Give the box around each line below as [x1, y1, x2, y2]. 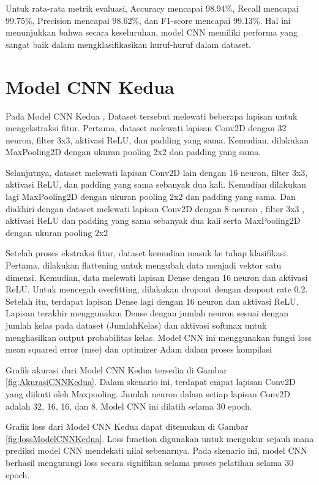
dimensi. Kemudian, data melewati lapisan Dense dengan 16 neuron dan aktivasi [6, 270, 308, 283]
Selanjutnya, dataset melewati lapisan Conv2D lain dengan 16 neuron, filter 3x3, [6, 166, 308, 178]
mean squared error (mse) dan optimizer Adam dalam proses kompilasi [6, 343, 272, 356]
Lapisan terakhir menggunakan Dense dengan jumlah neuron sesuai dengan [6, 307, 289, 319]
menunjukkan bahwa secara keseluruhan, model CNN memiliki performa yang [6, 26, 298, 39]
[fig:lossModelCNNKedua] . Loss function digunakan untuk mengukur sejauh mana [6, 432, 314, 445]
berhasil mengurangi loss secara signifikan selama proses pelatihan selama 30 [6, 456, 294, 468]
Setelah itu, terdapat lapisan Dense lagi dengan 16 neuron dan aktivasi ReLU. [6, 294, 299, 307]
